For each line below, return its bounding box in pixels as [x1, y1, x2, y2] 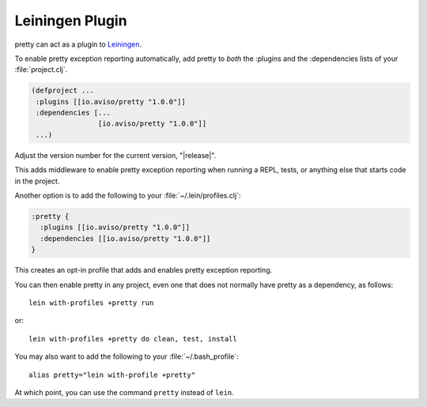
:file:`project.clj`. [14, 65, 68, 74]
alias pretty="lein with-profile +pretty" [28, 370, 196, 379]
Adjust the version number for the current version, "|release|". [14, 150, 217, 160]
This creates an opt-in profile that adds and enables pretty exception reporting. [14, 266, 273, 275]
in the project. [14, 176, 60, 186]
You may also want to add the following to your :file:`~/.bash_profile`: [14, 352, 239, 361]
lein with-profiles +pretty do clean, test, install [28, 334, 237, 343]
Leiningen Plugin [14, 12, 127, 29]
